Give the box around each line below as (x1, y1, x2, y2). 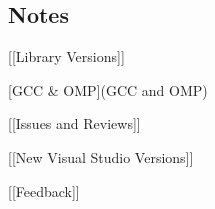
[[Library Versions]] (8, 46, 125, 67)
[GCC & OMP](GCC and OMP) (8, 79, 208, 100)
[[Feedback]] (8, 180, 80, 201)
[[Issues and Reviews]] (8, 113, 141, 134)
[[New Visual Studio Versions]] (8, 146, 194, 167)
